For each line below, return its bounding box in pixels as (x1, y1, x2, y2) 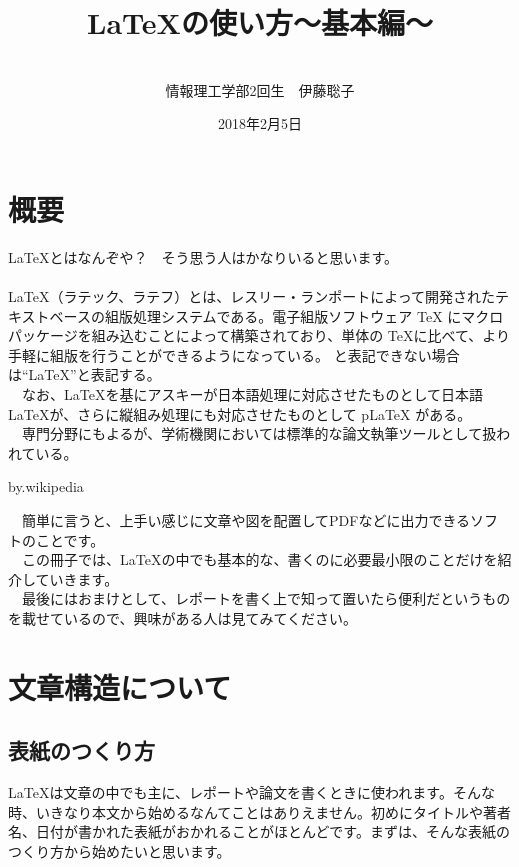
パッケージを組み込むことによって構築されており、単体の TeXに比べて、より (8, 325, 510, 346)
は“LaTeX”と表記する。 (8, 364, 161, 385)
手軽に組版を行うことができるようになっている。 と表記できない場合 (8, 344, 460, 365)
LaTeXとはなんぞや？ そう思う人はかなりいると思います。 (8, 246, 399, 267)
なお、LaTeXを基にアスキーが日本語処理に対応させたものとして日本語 (21, 384, 483, 404)
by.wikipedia (8, 476, 84, 497)
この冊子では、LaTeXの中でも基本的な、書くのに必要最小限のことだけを (21, 549, 498, 570)
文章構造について (8, 666, 232, 707)
